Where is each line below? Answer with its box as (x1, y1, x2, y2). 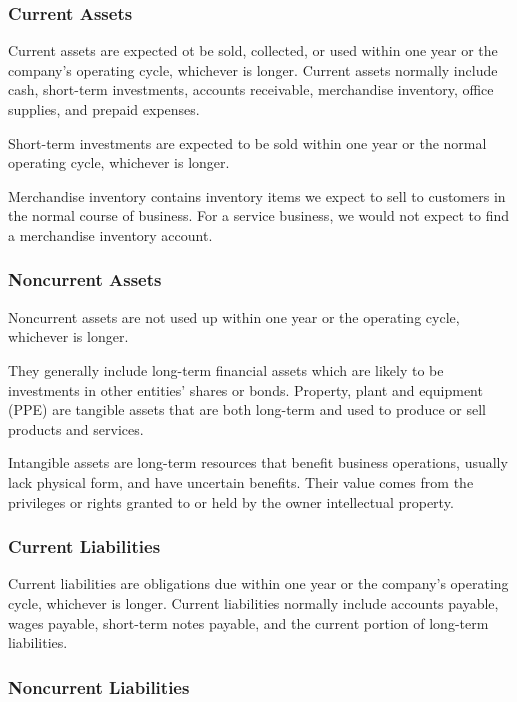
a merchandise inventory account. (8, 224, 213, 245)
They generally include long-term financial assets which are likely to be (8, 359, 444, 380)
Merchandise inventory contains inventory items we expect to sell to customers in (8, 185, 506, 206)
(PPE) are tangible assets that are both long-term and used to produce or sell (8, 399, 486, 420)
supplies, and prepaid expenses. (8, 99, 200, 119)
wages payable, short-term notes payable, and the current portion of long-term (8, 612, 489, 633)
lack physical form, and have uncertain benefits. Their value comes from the (8, 471, 474, 492)
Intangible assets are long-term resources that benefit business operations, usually (8, 452, 508, 473)
